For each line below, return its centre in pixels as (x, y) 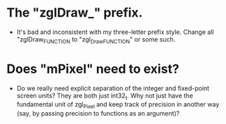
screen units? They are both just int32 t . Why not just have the (105, 96)
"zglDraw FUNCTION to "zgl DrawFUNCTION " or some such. (96, 40)
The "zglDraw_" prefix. (75, 13)
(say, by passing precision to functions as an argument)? (98, 114)
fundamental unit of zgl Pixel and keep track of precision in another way (118, 105)
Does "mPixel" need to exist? (93, 69)
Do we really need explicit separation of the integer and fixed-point (113, 88)
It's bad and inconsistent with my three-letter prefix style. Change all (115, 32)
